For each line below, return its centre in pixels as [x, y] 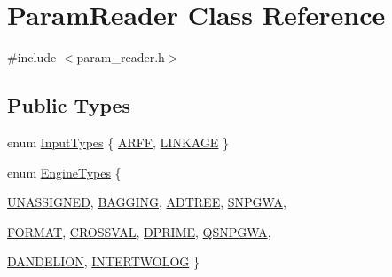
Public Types [69, 105]
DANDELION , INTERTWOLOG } [103, 261]
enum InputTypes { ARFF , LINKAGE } [118, 142]
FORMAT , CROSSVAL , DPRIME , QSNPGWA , [139, 231]
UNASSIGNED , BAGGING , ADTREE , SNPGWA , [147, 202]
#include [32, 57]
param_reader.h [121, 57]
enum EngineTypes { [64, 172]
